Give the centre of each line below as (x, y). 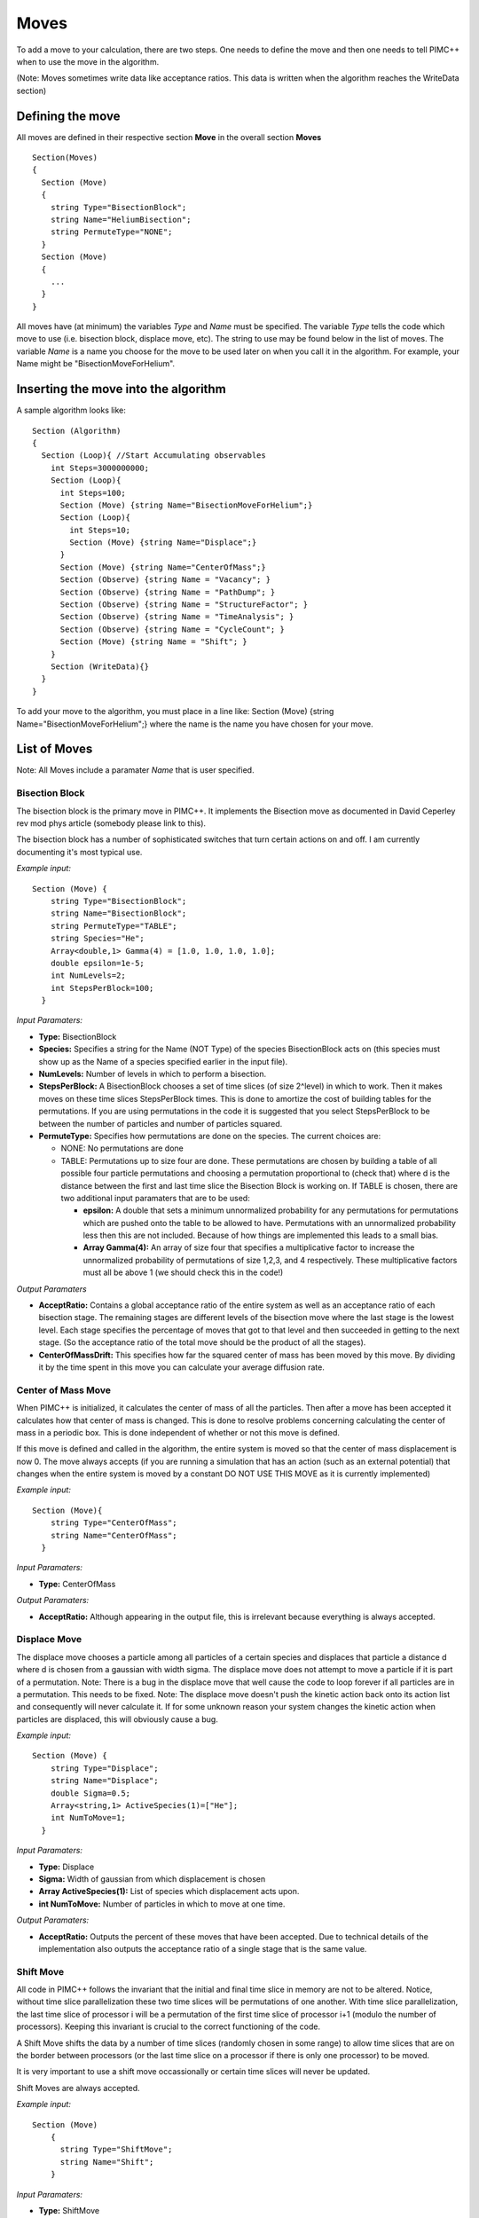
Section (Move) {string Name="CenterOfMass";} (163, 567)
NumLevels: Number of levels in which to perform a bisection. (152, 1074)
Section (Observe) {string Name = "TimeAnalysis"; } (177, 617)
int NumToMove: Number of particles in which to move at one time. (162, 1904)
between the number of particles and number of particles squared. (161, 1123)
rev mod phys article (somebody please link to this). (111, 823)
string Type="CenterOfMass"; (114, 1523)
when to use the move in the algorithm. (88, 61)
